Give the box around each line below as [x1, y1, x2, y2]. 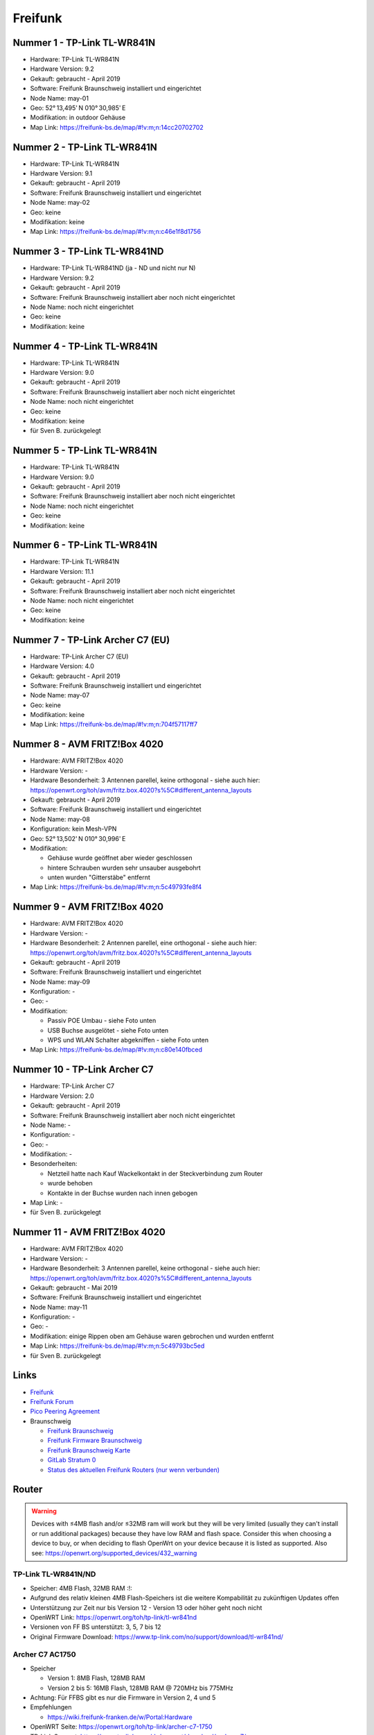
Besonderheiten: [30, 1160, 78, 1168]
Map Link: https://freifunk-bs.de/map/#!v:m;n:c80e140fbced [30, 1045, 203, 1054]
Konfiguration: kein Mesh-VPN [30, 824, 117, 833]
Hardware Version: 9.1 [30, 169, 93, 178]
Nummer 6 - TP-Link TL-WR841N [12, 539, 158, 551]
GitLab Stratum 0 [47, 1456, 96, 1464]
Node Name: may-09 [30, 977, 90, 985]
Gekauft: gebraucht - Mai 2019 [30, 1283, 118, 1292]
